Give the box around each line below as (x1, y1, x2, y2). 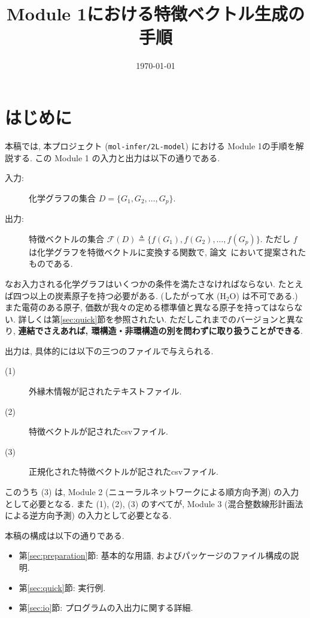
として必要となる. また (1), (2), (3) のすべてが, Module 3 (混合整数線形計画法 (5, 497, 303, 510)
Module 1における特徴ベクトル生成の (7, 1, 305, 26)
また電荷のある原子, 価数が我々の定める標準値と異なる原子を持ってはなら (5, 301, 294, 313)
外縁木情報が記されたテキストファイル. (29, 385, 182, 397)
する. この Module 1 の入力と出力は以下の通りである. (13, 151, 220, 164)
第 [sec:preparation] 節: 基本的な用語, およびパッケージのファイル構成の (19, 549, 291, 562)
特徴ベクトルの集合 (29, 232, 104, 245)
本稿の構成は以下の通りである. (5, 529, 124, 541)
